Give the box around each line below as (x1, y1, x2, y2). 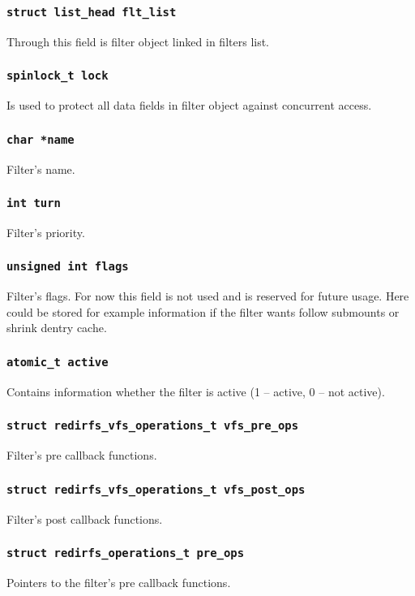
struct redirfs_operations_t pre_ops (6, 546, 245, 560)
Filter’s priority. (6, 223, 85, 240)
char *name (6, 132, 75, 146)
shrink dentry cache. (6, 319, 107, 336)
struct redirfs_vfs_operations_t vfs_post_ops (6, 482, 306, 496)
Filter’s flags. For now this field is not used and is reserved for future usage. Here (6, 287, 409, 304)
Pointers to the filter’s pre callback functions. (6, 573, 231, 590)
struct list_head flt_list (6, 5, 177, 19)
